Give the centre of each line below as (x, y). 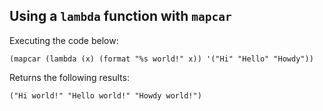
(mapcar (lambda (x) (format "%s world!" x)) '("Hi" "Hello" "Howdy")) (161, 59)
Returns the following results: (69, 77)
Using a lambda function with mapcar (120, 16)
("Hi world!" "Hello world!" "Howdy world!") (105, 95)
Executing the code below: (64, 40)
